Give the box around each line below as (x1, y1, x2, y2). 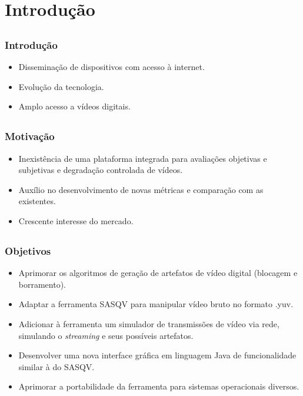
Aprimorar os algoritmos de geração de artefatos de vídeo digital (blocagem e (18, 267, 298, 279)
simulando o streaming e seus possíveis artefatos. (18, 329, 194, 341)
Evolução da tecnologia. (18, 80, 104, 92)
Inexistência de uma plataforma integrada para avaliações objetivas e (18, 152, 267, 164)
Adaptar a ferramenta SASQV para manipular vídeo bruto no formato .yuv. (18, 298, 294, 310)
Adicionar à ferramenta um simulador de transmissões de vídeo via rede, (18, 317, 279, 330)
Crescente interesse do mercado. (18, 214, 134, 227)
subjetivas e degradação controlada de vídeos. (18, 164, 183, 176)
